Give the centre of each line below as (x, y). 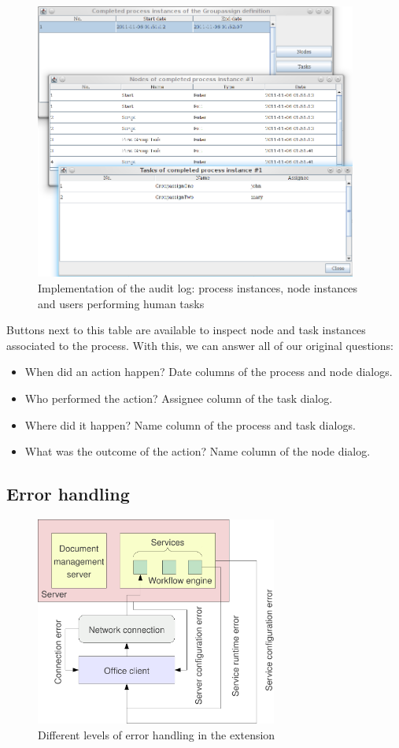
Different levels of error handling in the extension (157, 734)
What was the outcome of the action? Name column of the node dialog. (198, 451)
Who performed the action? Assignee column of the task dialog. (179, 398)
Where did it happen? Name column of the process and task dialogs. (190, 424)
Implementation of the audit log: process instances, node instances (198, 288)
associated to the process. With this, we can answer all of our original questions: (200, 345)
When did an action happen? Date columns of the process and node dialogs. (209, 372)
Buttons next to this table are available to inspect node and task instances (186, 330)
